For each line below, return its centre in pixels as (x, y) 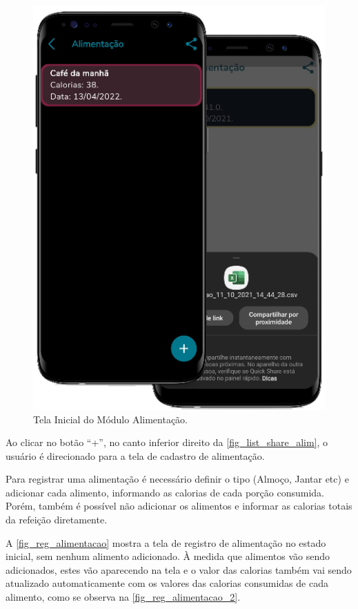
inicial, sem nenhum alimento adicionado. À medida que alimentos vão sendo (168, 556)
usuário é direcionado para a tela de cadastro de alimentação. (135, 455)
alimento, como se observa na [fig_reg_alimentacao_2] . (123, 597)
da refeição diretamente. (57, 520)
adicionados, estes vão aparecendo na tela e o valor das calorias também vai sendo (179, 569)
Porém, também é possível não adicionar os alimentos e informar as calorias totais (179, 506)
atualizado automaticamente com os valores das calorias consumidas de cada (167, 583)
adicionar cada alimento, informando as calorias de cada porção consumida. (165, 492)
